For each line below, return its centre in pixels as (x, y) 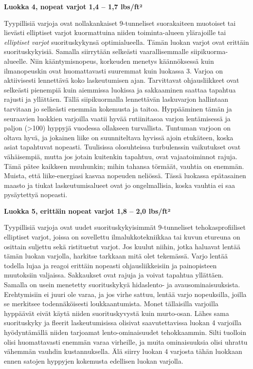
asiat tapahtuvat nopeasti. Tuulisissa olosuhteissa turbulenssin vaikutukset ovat (122, 147)
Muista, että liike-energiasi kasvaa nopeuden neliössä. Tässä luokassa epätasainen (125, 175)
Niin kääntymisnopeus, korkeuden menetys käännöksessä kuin (122, 61)
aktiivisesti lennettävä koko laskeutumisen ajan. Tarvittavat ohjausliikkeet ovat (122, 80)
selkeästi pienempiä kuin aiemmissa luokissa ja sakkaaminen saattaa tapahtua (120, 89)
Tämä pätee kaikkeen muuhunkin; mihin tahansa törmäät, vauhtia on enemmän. (124, 166)
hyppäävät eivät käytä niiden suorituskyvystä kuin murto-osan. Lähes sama (117, 313)
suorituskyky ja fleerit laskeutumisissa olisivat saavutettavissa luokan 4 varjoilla (123, 323)
